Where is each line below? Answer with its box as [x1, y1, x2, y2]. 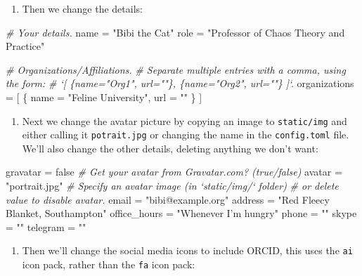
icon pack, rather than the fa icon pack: [22, 257, 195, 272]
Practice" [6, 39, 45, 53]
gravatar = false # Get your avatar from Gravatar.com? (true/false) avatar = [6, 164, 342, 179]
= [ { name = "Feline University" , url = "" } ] [6, 89, 202, 104]
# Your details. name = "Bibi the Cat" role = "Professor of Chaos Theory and [6, 25, 345, 39]
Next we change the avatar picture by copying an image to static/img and [22, 113, 347, 128]
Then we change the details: [22, 1, 143, 15]
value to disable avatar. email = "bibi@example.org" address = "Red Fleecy [6, 192, 330, 206]
